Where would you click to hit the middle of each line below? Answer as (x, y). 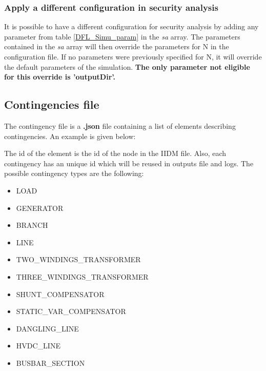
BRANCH (32, 225)
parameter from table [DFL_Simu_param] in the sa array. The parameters (122, 36)
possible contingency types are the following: (74, 173)
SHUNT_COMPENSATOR (60, 294)
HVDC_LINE (38, 346)
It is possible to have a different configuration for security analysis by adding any (131, 26)
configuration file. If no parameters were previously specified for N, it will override (133, 56)
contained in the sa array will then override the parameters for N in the (117, 46)
